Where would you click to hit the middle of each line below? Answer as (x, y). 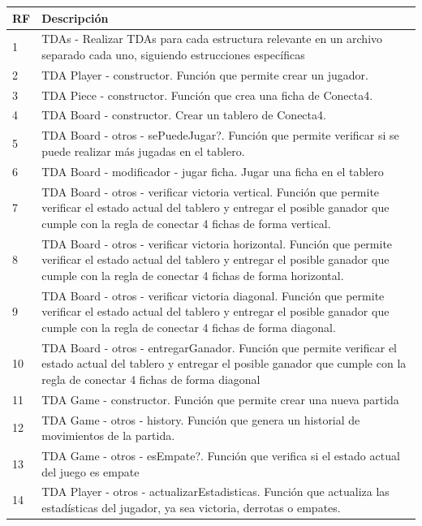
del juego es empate (90, 471)
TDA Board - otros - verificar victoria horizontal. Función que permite (217, 243)
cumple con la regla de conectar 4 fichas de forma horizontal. (193, 275)
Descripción (75, 17)
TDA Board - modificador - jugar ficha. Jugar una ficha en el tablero (213, 171)
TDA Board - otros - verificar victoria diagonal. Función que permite (213, 295)
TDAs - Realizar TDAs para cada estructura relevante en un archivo (212, 39)
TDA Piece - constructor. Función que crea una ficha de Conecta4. (207, 95)
